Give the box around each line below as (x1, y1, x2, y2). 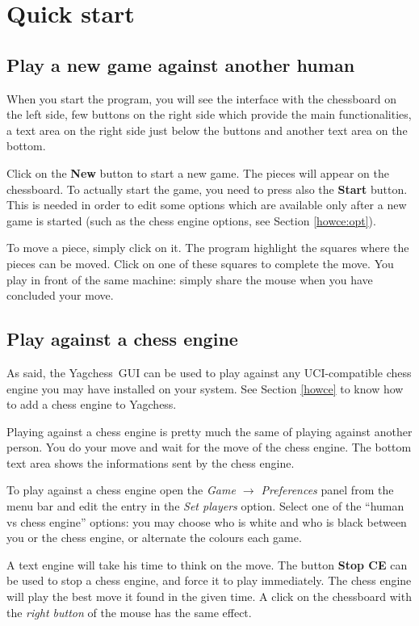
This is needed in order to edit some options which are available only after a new (6, 196, 407, 213)
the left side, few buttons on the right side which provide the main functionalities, (6, 106, 412, 123)
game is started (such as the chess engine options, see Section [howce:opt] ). (6, 212, 376, 229)
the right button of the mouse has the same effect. (6, 603, 252, 620)
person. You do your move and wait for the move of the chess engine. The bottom (6, 439, 412, 456)
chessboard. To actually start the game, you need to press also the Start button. (6, 180, 408, 197)
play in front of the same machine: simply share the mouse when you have (6, 271, 373, 288)
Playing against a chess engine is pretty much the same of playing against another (6, 422, 413, 439)
